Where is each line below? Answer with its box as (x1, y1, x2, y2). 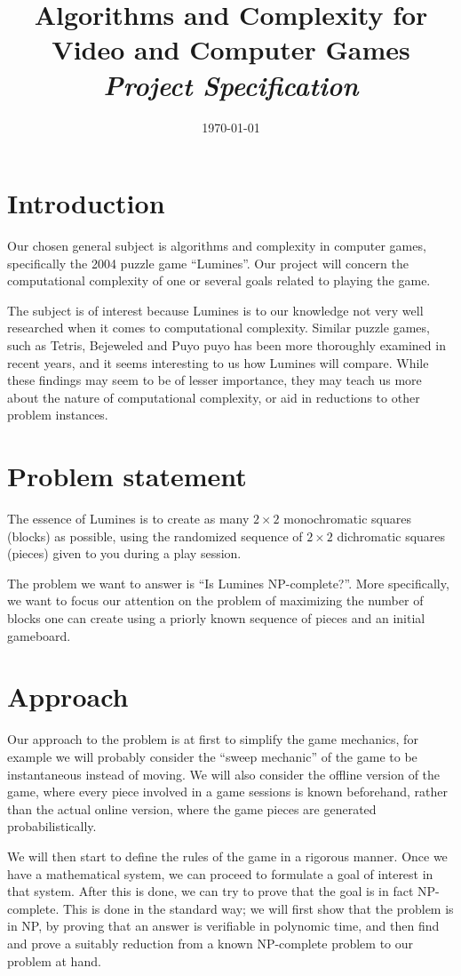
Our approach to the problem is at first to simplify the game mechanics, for (7, 730, 418, 748)
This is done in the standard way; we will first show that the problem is (62, 899, 454, 917)
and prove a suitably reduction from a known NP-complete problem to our (7, 933, 414, 952)
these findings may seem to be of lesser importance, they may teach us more (7, 371, 422, 389)
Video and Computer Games (52, 31, 410, 68)
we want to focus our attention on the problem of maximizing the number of (7, 591, 424, 610)
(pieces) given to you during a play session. (7, 544, 242, 563)
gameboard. (7, 626, 71, 644)
